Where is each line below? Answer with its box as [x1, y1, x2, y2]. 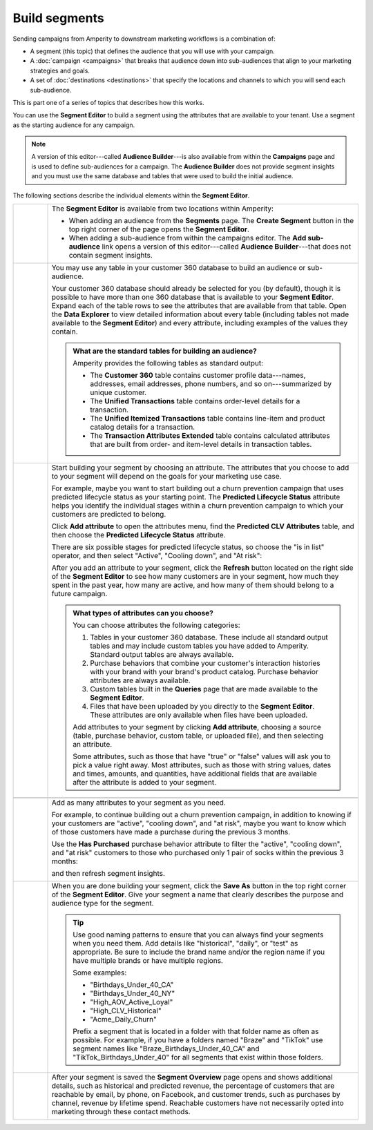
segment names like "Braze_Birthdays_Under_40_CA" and [73, 1044, 260, 1053]
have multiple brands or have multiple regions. [73, 956, 224, 966]
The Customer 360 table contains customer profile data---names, [90, 370, 306, 380]
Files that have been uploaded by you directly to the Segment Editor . [90, 702, 315, 711]
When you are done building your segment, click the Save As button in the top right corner [51, 881, 347, 891]
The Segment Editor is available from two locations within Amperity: [51, 204, 274, 213]
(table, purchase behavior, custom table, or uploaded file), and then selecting [73, 731, 324, 740]
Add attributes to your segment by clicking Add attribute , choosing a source [73, 722, 321, 732]
